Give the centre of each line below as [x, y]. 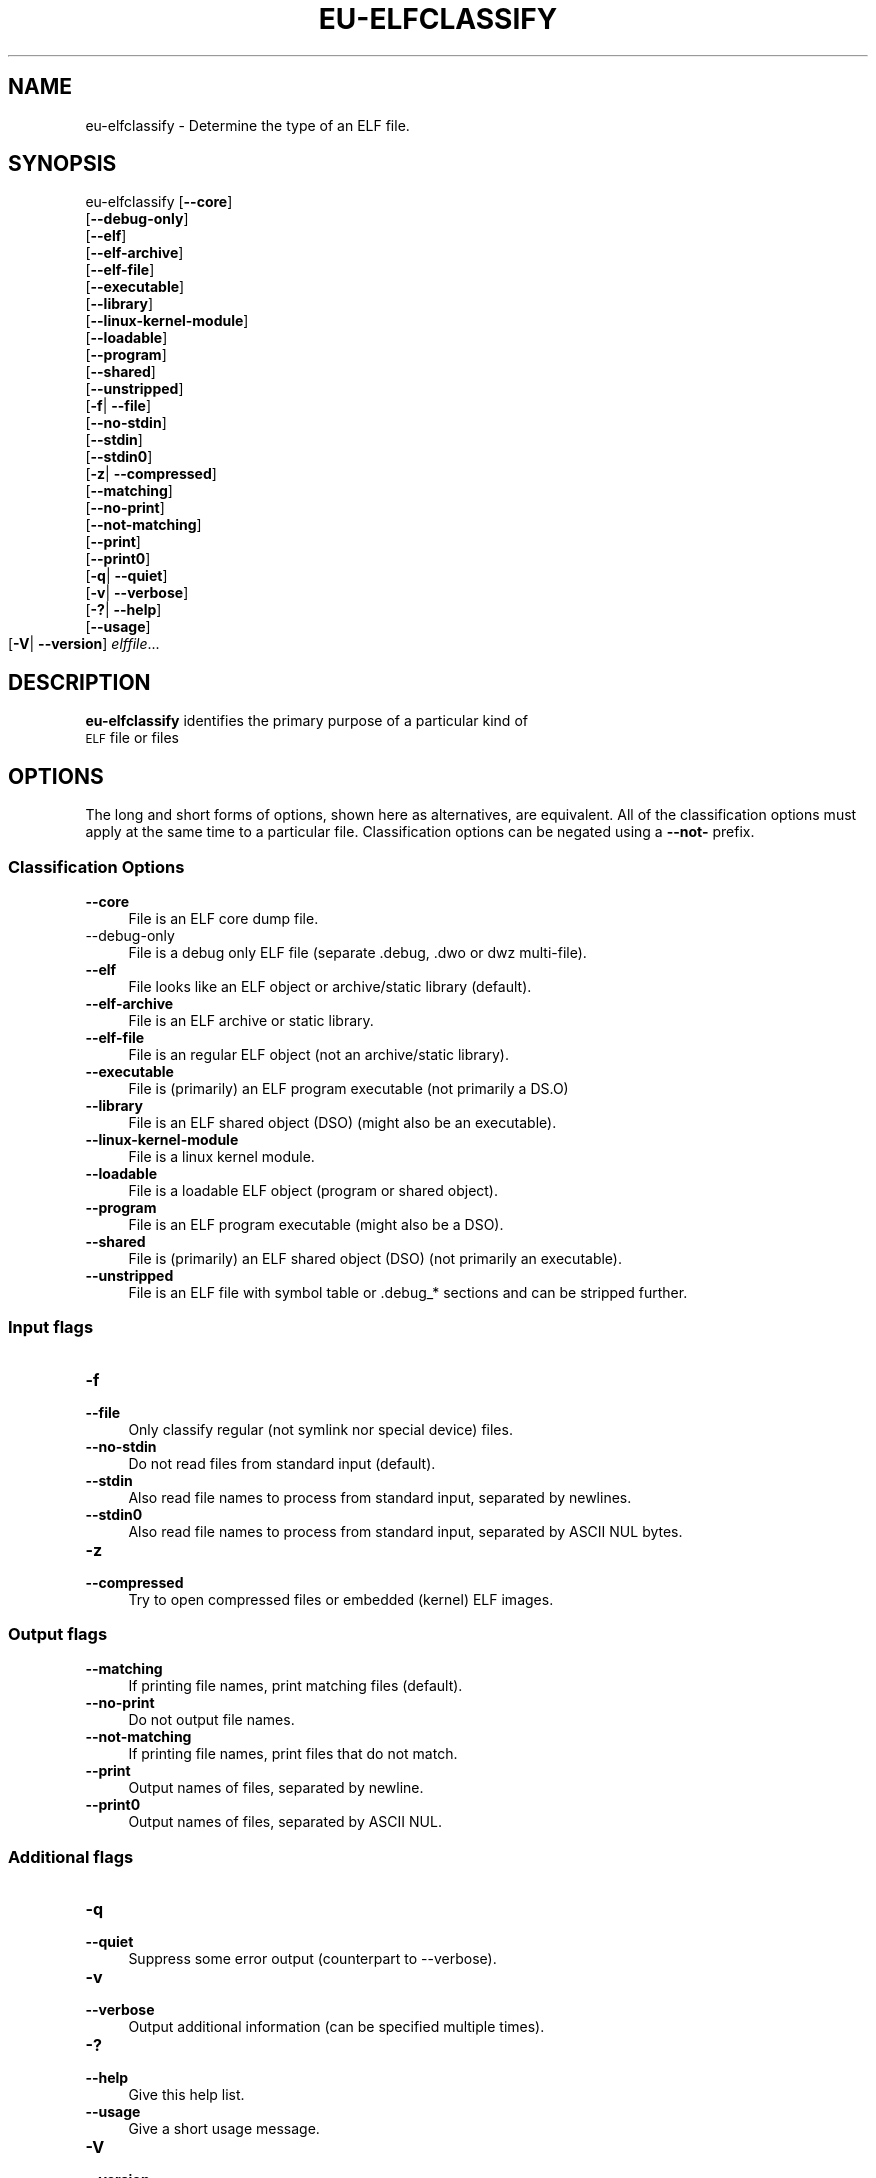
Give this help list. [186, 2095]
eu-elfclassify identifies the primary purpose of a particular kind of [306, 721]
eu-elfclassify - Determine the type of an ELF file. [247, 125]
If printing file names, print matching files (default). [295, 1686]
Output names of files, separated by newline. [276, 1788]
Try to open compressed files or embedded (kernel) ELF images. [341, 1599]
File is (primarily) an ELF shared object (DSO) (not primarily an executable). [375, 1258]
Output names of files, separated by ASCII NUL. [285, 1822]
